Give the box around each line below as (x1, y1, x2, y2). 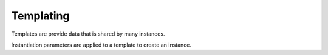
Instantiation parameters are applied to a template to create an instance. (11, 41, 191, 48)
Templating (11, 9, 70, 22)
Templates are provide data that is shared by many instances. (11, 30, 165, 37)
